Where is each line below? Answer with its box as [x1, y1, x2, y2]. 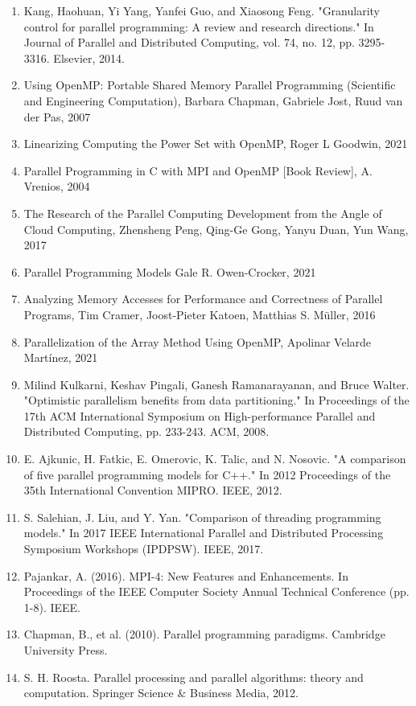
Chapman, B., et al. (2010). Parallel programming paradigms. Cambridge [23, 626, 385, 642]
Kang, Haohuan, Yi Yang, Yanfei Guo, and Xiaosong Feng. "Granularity [23, 2, 380, 18]
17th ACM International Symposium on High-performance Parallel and [23, 407, 376, 424]
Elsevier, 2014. [53, 49, 125, 66]
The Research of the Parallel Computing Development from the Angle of [23, 204, 382, 221]
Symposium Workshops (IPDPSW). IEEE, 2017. [23, 540, 264, 557]
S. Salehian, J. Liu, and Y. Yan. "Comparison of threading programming [23, 508, 381, 525]
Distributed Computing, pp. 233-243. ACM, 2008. [23, 423, 270, 440]
